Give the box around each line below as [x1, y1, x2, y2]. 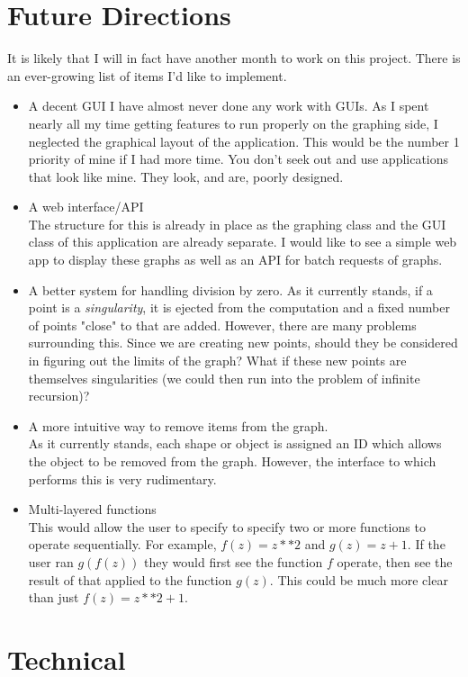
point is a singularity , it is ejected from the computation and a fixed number [28, 298, 450, 317]
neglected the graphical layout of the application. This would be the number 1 [28, 131, 460, 150]
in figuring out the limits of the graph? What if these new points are [28, 351, 407, 370]
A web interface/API [28, 197, 144, 216]
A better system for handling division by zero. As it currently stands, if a [28, 280, 433, 299]
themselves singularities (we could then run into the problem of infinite [28, 368, 420, 387]
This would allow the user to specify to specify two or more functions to [28, 517, 426, 536]
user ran [28, 552, 74, 571]
